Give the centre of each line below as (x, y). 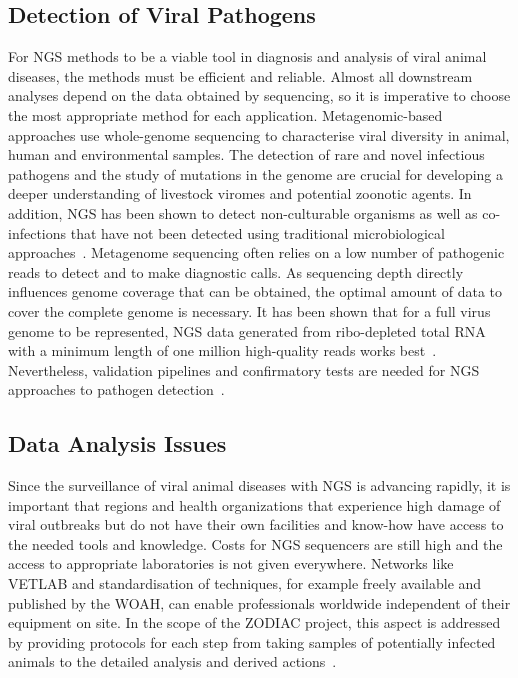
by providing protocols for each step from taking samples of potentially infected (252, 641)
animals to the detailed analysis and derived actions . (172, 661)
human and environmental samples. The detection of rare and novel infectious (246, 154)
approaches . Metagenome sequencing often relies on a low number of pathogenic (256, 252)
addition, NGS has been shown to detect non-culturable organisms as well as (243, 212)
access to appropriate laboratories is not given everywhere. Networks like (231, 563)
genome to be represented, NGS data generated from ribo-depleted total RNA (247, 330)
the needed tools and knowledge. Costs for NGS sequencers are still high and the (255, 543)
